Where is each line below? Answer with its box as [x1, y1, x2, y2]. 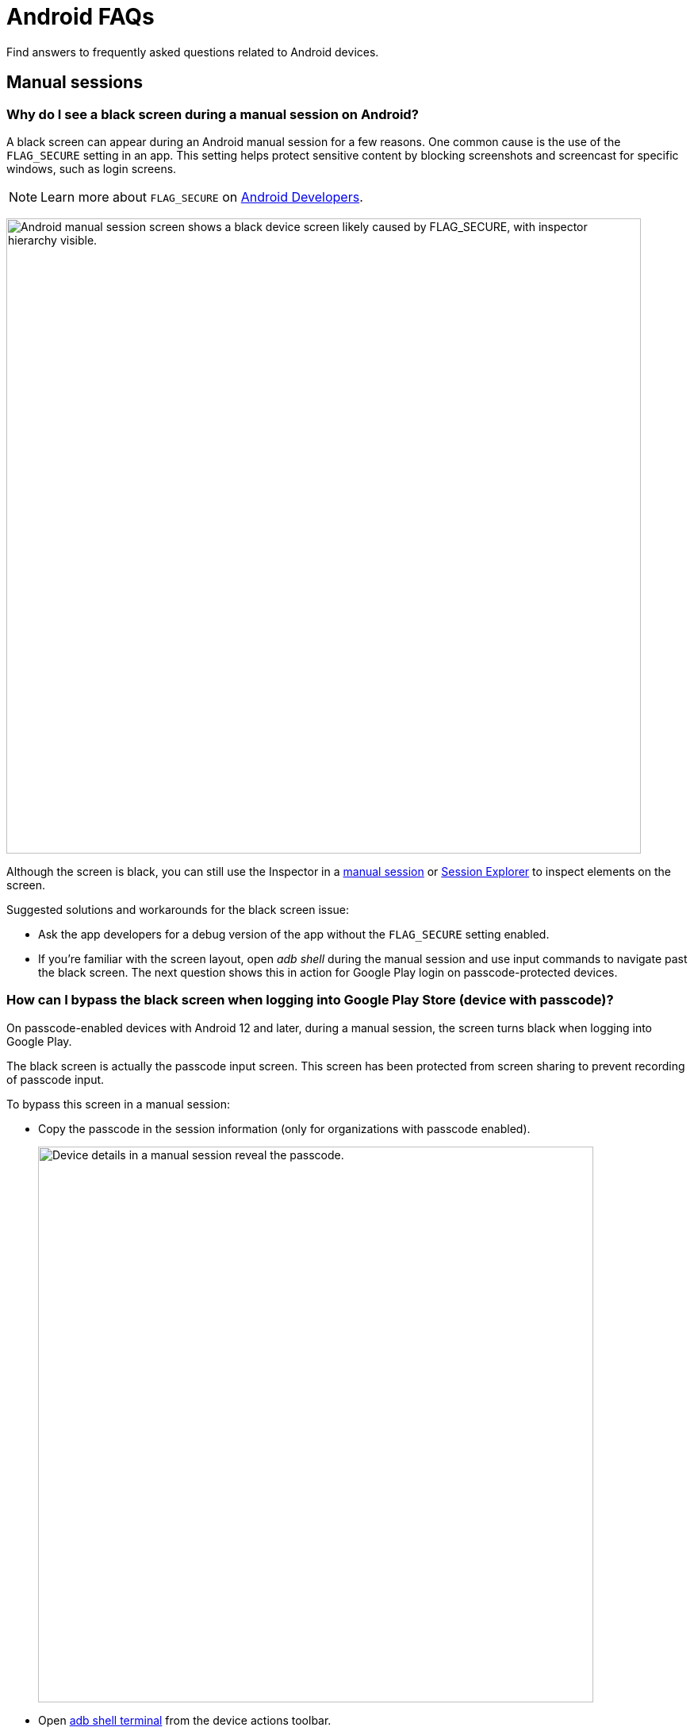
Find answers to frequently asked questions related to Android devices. [6, 44, 379, 59]
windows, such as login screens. [6, 161, 177, 175]
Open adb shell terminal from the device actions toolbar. [38, 1713, 332, 1727]
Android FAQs [6, 3, 155, 30]
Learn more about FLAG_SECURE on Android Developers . [40, 188, 363, 205]
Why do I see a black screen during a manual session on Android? [6, 106, 419, 122]
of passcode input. [6, 1072, 105, 1086]
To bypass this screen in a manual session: [6, 1097, 230, 1111]
